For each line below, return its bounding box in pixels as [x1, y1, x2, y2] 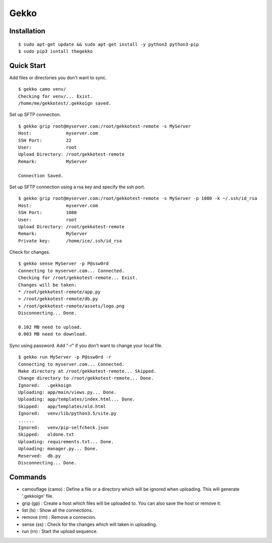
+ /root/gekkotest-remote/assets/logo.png [18, 303, 125, 309]
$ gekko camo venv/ [18, 86, 66, 92]
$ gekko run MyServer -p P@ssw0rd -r [18, 354, 112, 360]
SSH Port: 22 [18, 138, 72, 143]
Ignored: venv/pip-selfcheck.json [18, 425, 109, 431]
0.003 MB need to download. [18, 331, 88, 337]
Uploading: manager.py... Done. [18, 446, 98, 452]
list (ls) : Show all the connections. [22, 507, 93, 513]
